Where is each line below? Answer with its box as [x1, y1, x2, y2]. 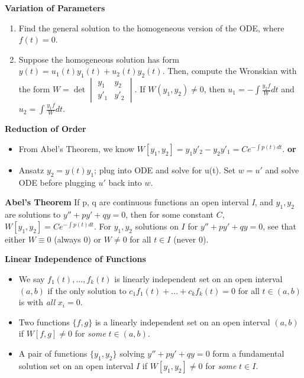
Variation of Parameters [5, 2, 105, 14]
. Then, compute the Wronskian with [162, 64, 297, 77]
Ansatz [18, 164, 44, 176]
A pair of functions [18, 347, 88, 359]
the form [18, 83, 50, 95]
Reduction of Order [5, 122, 86, 135]
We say [18, 273, 45, 285]
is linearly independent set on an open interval [114, 273, 283, 285]
